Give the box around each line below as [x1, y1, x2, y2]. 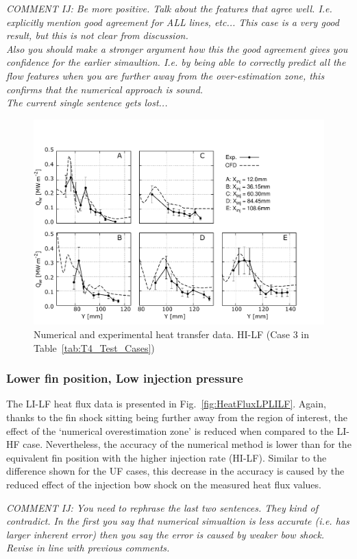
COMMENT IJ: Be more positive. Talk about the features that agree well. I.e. [6, 1, 332, 15]
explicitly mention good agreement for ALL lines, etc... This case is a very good [6, 14, 339, 29]
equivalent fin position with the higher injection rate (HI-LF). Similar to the [6, 450, 327, 464]
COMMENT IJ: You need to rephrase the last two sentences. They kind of [6, 500, 318, 514]
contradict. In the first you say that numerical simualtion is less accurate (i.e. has [6, 514, 349, 528]
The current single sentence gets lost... [6, 95, 168, 110]
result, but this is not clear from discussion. [6, 28, 188, 43]
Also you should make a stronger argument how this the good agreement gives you [6, 41, 348, 56]
